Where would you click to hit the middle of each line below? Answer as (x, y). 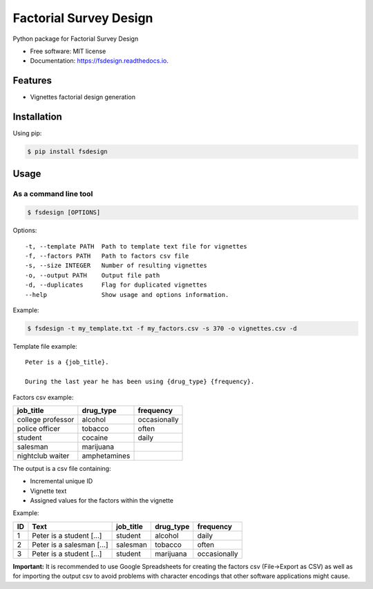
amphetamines (106, 456)
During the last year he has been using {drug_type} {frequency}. (140, 382)
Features (32, 80)
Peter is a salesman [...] (70, 544)
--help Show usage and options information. (127, 294)
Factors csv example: (43, 397)
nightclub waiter (43, 456)
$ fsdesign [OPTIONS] (64, 213)
